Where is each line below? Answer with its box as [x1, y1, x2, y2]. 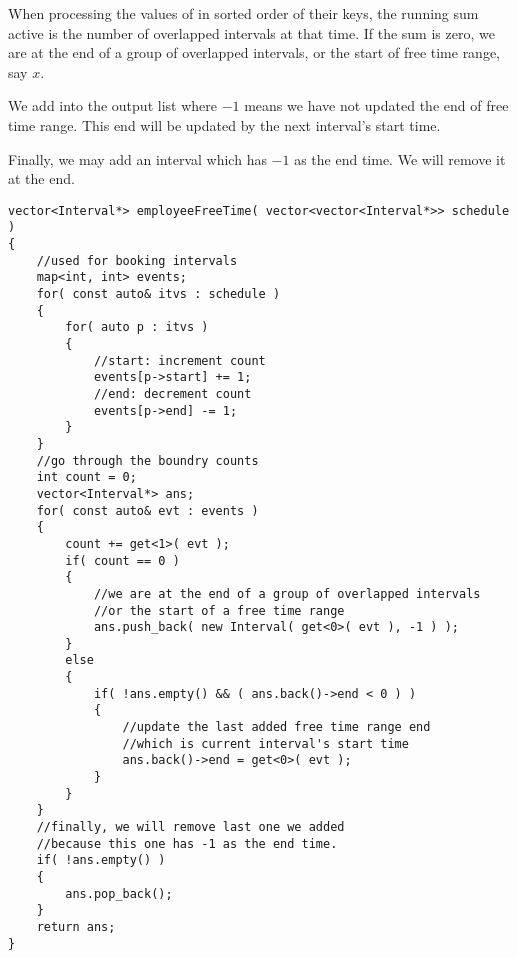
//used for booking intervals [36, 253, 238, 268]
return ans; [36, 919, 116, 934]
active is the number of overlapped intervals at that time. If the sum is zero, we [8, 22, 495, 43]
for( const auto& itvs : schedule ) [36, 287, 281, 302]
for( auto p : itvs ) [65, 320, 209, 335]
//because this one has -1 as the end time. [36, 836, 338, 851]
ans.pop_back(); [65, 886, 173, 901]
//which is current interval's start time [122, 736, 409, 751]
